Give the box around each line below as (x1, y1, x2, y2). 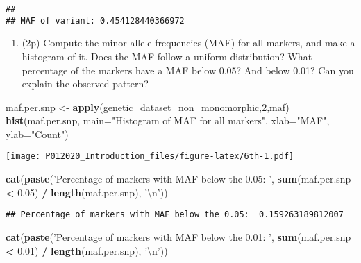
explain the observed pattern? (22, 76, 149, 91)
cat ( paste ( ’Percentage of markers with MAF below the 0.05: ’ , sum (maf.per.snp (6, 171, 351, 186)
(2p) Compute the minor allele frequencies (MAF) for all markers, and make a (22, 35, 355, 50)
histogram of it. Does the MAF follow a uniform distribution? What (22, 49, 312, 63)
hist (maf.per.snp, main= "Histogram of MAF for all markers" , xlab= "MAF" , (6, 113, 330, 128)
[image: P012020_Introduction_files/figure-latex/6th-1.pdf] (6, 151, 294, 162)
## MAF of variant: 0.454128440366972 (6, 15, 185, 26)
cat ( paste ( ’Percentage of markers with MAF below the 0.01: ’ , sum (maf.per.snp (6, 229, 351, 244)
